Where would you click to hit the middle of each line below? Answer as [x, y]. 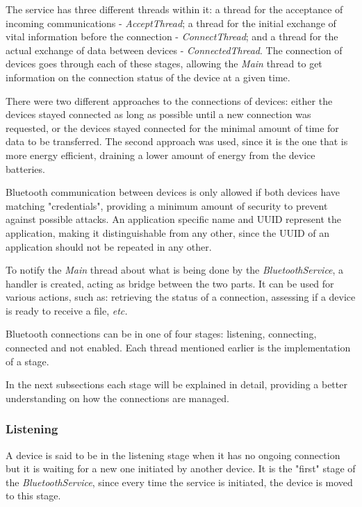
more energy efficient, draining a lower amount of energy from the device [161, 155]
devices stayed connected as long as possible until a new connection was [158, 114]
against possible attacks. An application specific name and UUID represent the [173, 219]
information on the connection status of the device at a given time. [148, 77]
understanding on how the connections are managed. [117, 398]
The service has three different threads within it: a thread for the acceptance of [174, 9]
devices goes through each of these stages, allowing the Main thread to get [164, 64]
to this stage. [33, 496]
